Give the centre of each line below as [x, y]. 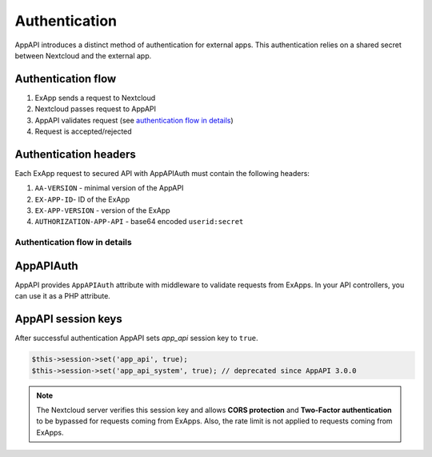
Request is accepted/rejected [83, 131]
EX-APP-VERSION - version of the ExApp [103, 210]
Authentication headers [75, 154]
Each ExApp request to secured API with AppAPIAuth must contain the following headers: [162, 173]
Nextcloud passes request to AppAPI [95, 109]
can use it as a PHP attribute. [63, 296]
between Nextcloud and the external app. [83, 55]
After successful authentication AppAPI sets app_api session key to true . [137, 338]
